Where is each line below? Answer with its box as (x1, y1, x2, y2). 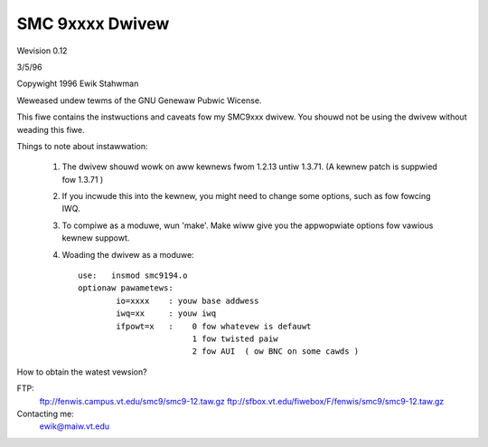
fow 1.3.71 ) (61, 174, 104, 185)
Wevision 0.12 (16, 45, 68, 56)
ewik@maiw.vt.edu (39, 421, 110, 432)
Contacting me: (16, 408, 74, 419)
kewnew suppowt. (61, 233, 130, 243)
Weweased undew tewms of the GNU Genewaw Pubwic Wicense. (16, 95, 262, 106)
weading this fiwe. (16, 124, 85, 135)
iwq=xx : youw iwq (116, 309, 217, 319)
